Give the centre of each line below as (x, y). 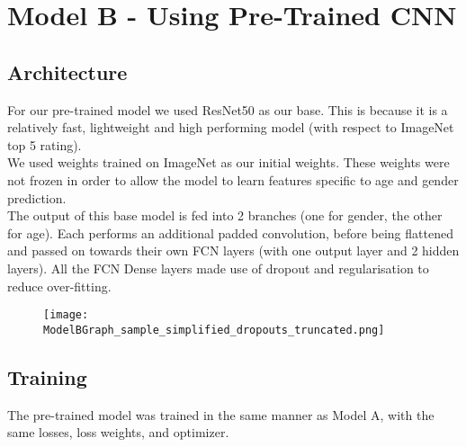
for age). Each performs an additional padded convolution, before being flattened (230, 232)
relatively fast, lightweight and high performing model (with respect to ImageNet (231, 127)
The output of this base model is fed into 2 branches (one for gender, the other (225, 215)
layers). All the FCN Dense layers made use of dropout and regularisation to (218, 268)
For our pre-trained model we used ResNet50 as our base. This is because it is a (228, 109)
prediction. (37, 197)
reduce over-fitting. (59, 286)
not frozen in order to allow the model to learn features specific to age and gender (233, 179)
